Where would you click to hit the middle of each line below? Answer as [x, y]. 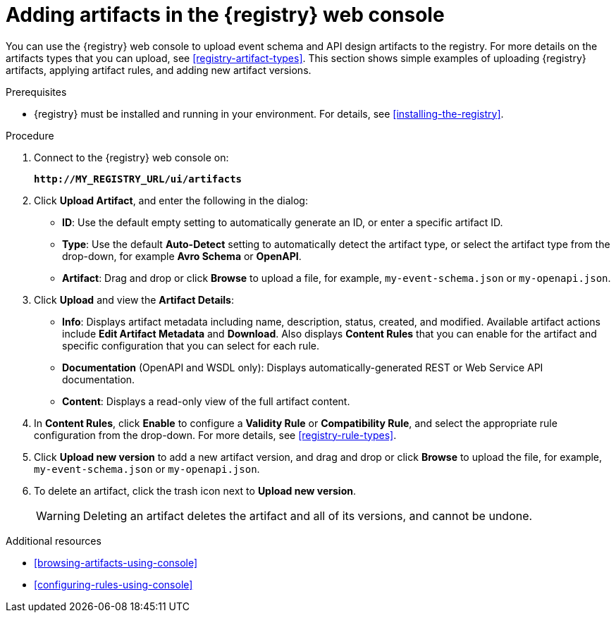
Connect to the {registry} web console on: [131, 157]
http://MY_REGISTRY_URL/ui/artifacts [138, 179]
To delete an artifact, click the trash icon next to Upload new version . [195, 490]
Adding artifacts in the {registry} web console [225, 15]
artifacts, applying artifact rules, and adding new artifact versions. [159, 70]
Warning [58, 515]
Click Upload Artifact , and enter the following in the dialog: [171, 200]
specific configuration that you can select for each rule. [191, 345]
